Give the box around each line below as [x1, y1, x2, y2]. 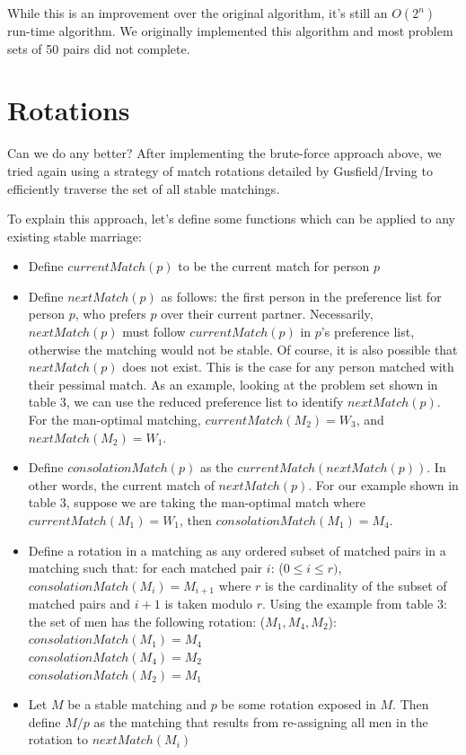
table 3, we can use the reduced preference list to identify [28, 392, 344, 411]
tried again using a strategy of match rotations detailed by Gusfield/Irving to [7, 161, 433, 180]
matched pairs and [28, 594, 131, 613]
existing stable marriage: [7, 226, 142, 245]
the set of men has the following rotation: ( [28, 611, 266, 630]
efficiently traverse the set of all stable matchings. [7, 179, 280, 198]
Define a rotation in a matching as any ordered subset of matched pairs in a [28, 540, 446, 559]
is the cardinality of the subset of [265, 575, 447, 594]
